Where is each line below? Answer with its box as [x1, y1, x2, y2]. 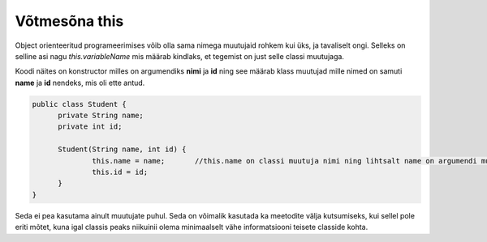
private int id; [58, 122, 123, 131]
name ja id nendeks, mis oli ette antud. [15, 78, 145, 87]
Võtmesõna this [15, 12, 124, 30]
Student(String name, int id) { [58, 145, 187, 154]
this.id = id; [92, 168, 149, 177]
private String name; [58, 111, 144, 121]
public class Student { [32, 100, 127, 108]
